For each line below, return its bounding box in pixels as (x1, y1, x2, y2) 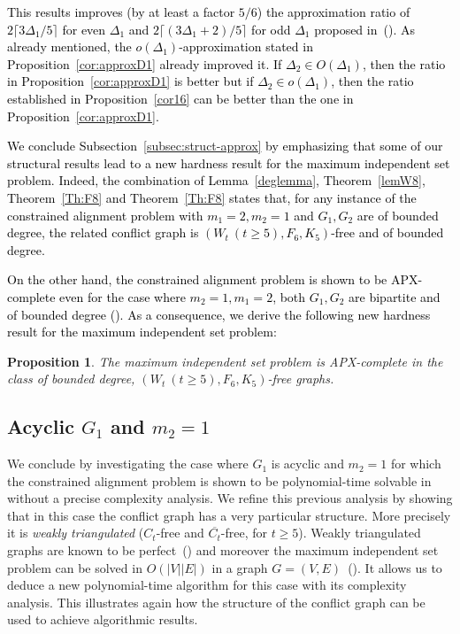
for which (390, 454, 441, 473)
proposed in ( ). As (314, 19, 415, 38)
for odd (251, 19, 291, 38)
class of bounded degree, (7, 369, 135, 388)
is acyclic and (271, 454, 344, 473)
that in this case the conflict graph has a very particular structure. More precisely (7, 506, 451, 524)
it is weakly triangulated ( (7, 523, 144, 542)
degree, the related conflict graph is (7, 223, 199, 242)
